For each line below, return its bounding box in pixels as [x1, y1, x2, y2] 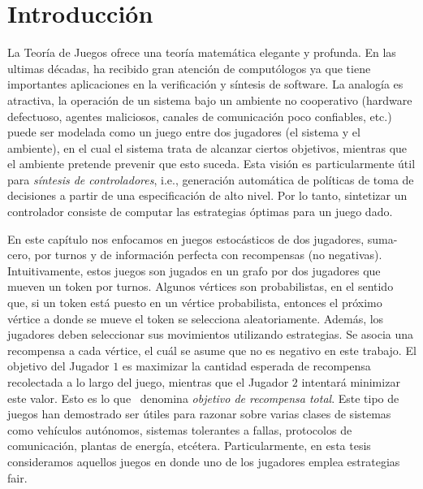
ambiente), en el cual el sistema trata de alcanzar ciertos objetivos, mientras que [7, 139, 408, 156]
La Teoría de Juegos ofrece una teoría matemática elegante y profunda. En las [7, 44, 396, 61]
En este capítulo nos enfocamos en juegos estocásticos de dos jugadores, [7, 230, 365, 247]
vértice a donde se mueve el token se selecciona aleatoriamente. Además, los [7, 309, 384, 327]
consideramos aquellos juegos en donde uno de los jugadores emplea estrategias [7, 452, 400, 470]
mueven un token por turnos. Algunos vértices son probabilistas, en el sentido [7, 278, 394, 295]
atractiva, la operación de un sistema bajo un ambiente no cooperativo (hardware [7, 91, 412, 108]
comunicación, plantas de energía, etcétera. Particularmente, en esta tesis [7, 437, 371, 454]
